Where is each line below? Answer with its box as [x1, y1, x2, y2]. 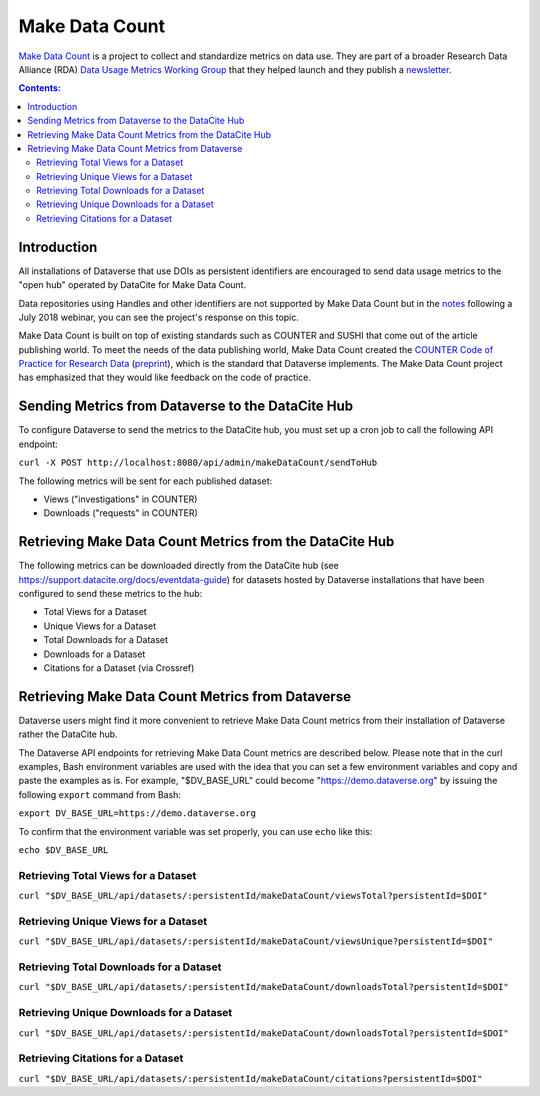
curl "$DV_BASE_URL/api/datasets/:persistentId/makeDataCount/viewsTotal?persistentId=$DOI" [18, 890, 489, 902]
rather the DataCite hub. [18, 728, 119, 740]
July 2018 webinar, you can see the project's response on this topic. [18, 311, 300, 323]
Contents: [18, 82, 62, 94]
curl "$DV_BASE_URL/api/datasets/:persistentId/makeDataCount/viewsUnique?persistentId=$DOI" [18, 936, 494, 947]
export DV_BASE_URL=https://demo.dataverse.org [18, 808, 257, 819]
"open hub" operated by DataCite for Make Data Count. [18, 279, 247, 291]
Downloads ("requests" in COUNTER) [43, 507, 199, 519]
